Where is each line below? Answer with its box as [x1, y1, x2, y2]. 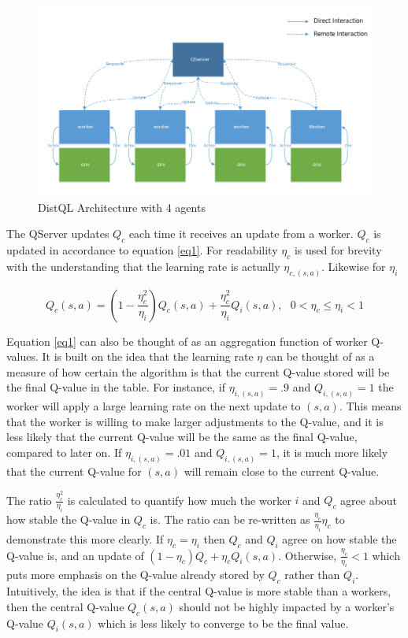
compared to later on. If [6, 444, 122, 461]
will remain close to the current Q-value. [184, 462, 380, 479]
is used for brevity [294, 241, 382, 258]
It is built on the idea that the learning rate [42, 348, 254, 365]
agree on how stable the [282, 530, 397, 547]
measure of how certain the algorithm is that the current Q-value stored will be [6, 363, 390, 380]
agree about [340, 491, 398, 508]
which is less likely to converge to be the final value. [98, 614, 349, 631]
